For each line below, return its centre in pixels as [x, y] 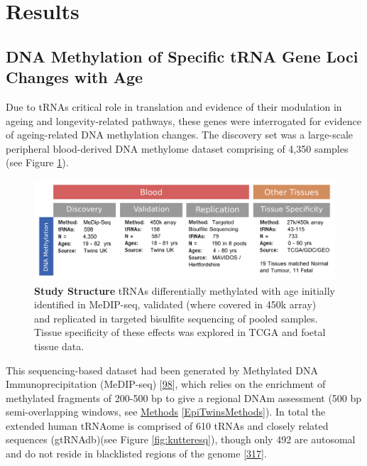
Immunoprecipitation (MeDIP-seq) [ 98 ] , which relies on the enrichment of [166, 384]
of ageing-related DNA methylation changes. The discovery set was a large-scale [180, 135]
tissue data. [59, 346]
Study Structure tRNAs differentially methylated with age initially [185, 290]
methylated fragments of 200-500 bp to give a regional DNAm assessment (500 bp [184, 397]
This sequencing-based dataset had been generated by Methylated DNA [162, 370]
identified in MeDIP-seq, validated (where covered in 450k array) [175, 304]
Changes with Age [75, 77]
